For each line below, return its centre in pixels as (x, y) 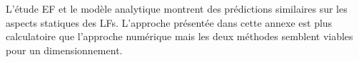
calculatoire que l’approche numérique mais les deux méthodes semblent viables (179, 36)
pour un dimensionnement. (64, 50)
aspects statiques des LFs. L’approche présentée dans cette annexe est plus (169, 22)
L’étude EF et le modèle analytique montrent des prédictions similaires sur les (177, 8)
